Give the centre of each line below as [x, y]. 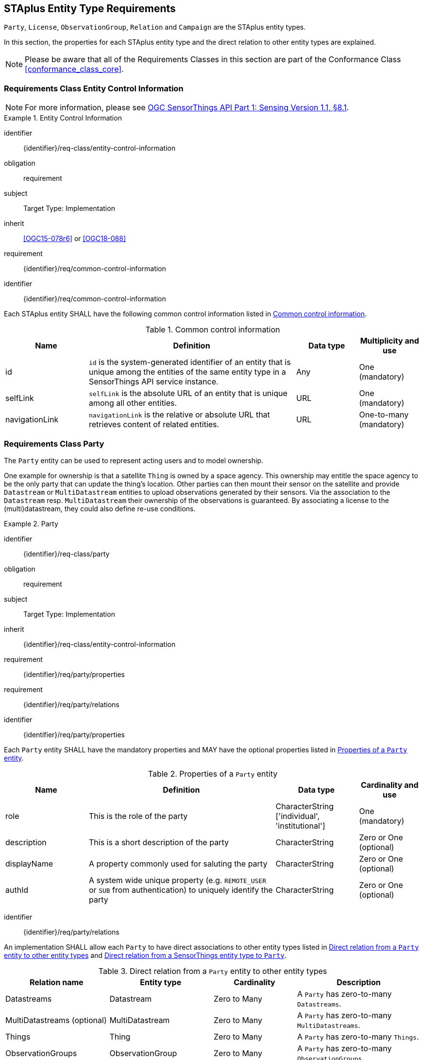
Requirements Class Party [54, 443]
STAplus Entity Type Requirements [90, 9]
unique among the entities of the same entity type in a [187, 372]
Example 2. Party [31, 523]
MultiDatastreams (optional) [56, 1020]
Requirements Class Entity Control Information [94, 88]
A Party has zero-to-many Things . [358, 1036]
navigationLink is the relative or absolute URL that [179, 415]
